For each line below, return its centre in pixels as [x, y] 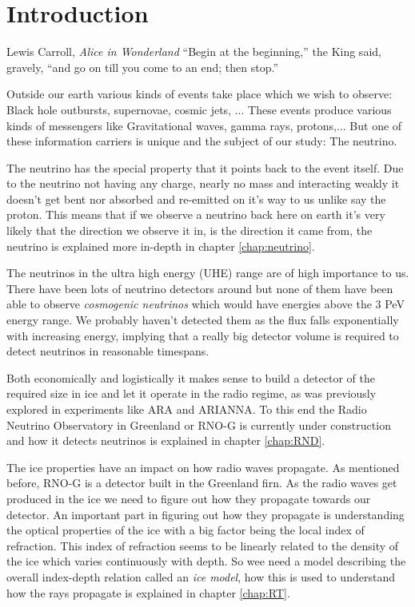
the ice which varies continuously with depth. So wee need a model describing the [206, 561]
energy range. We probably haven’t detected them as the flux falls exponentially [203, 320]
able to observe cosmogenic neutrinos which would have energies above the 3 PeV [206, 304]
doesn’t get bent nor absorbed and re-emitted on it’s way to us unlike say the [196, 198]
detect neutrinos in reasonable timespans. [108, 351]
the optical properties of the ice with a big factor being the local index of [186, 530]
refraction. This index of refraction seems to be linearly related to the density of [203, 545]
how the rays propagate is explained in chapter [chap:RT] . [148, 592]
